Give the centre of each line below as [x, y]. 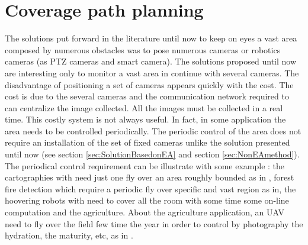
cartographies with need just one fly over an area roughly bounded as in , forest [150, 177]
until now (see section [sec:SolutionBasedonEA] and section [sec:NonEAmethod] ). [152, 154]
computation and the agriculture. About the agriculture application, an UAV [145, 212]
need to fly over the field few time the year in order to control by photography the [154, 223]
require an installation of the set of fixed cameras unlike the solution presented [147, 142]
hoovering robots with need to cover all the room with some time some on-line [147, 200]
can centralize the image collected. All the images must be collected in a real [144, 107]
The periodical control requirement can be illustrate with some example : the [145, 165]
